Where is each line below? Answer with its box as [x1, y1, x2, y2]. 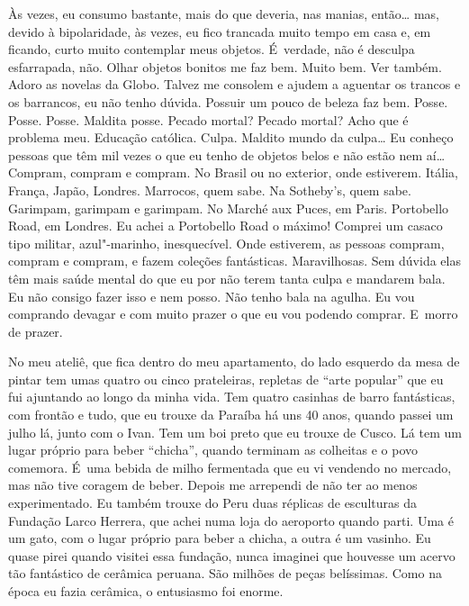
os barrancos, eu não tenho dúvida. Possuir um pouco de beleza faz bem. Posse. [8, 92, 448, 111]
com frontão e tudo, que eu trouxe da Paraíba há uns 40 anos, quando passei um [8, 405, 454, 424]
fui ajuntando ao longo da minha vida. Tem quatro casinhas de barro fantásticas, [8, 387, 455, 406]
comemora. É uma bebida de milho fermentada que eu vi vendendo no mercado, [8, 457, 452, 476]
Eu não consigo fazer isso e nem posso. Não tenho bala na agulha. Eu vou [8, 286, 415, 305]
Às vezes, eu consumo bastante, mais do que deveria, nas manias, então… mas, [8, 5, 439, 23]
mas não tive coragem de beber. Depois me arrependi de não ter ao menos [8, 475, 418, 494]
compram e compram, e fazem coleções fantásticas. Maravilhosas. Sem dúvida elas [8, 251, 461, 270]
